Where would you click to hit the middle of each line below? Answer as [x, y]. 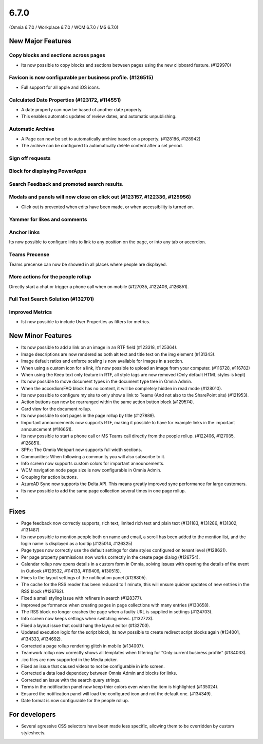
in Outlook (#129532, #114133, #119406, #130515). [71, 571]
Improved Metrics [30, 312]
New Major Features [40, 41]
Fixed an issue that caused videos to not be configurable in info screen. [93, 666]
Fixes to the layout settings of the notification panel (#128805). [84, 577]
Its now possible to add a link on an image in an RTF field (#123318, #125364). [99, 347]
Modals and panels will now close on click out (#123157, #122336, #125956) [100, 197]
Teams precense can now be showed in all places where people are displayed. [88, 264]
